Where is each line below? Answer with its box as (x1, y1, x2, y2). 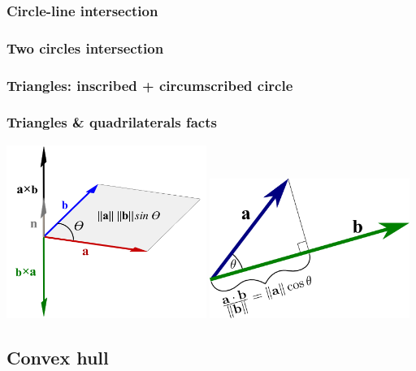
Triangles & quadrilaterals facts (6, 112, 217, 132)
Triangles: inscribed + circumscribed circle (6, 75, 293, 95)
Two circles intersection (6, 37, 164, 58)
